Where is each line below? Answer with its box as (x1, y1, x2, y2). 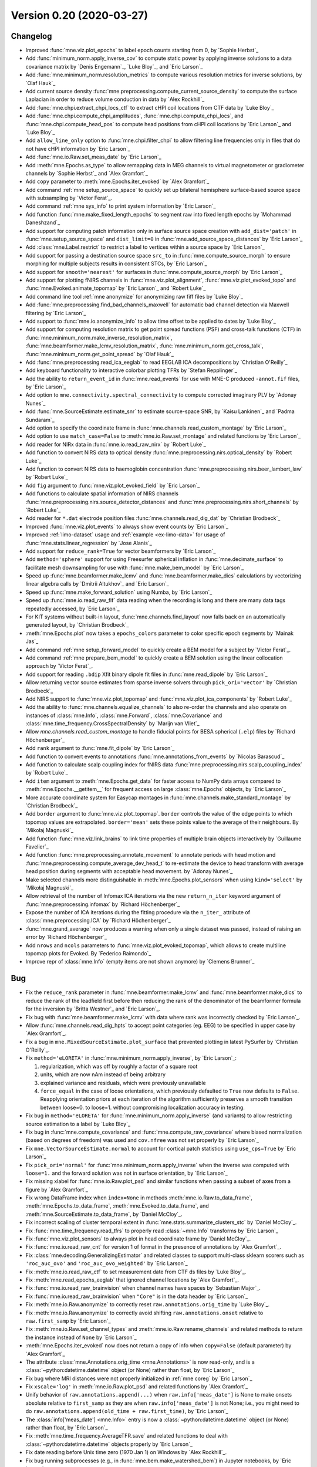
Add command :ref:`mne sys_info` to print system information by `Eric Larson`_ (25, 202, 216, 209)
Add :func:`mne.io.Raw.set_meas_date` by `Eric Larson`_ (25, 153, 161, 161)
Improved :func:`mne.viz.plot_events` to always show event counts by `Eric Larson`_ (25, 523, 229, 530)
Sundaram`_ (25, 416, 55, 423)
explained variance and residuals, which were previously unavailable (40, 1079, 206, 1086)
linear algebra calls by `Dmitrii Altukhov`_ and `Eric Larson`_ (25, 580, 170, 587)
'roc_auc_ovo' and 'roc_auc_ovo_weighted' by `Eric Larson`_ (25, 1260, 188, 1267)
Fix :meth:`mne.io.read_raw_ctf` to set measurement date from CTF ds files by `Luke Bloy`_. (25, 1268, 247, 1275)
